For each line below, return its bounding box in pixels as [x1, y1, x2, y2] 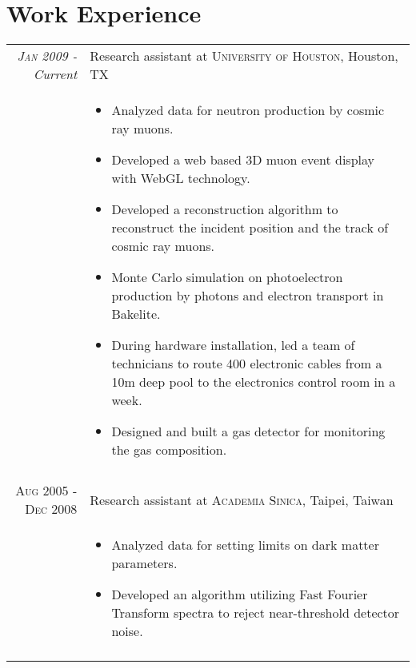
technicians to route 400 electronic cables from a [111, 354, 382, 373]
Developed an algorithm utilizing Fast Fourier [111, 585, 368, 604]
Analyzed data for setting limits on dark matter [111, 535, 379, 555]
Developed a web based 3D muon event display [111, 150, 374, 169]
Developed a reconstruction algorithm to [111, 200, 338, 219]
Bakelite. [111, 304, 161, 324]
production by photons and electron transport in [111, 286, 384, 305]
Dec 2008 [25, 499, 78, 519]
